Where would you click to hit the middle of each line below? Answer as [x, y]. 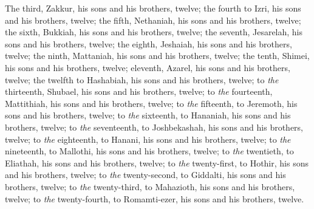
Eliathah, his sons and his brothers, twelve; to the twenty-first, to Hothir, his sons [157, 163]
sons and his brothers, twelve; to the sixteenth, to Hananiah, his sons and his [148, 115]
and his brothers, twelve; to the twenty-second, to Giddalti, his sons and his [145, 175]
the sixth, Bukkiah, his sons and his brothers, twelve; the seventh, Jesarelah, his [154, 32]
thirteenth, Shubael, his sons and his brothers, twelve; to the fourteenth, [139, 91]
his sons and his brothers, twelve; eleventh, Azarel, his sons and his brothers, [148, 67]
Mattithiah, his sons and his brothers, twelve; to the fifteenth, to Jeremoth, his [151, 103]
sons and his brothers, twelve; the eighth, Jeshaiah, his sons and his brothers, [148, 43]
